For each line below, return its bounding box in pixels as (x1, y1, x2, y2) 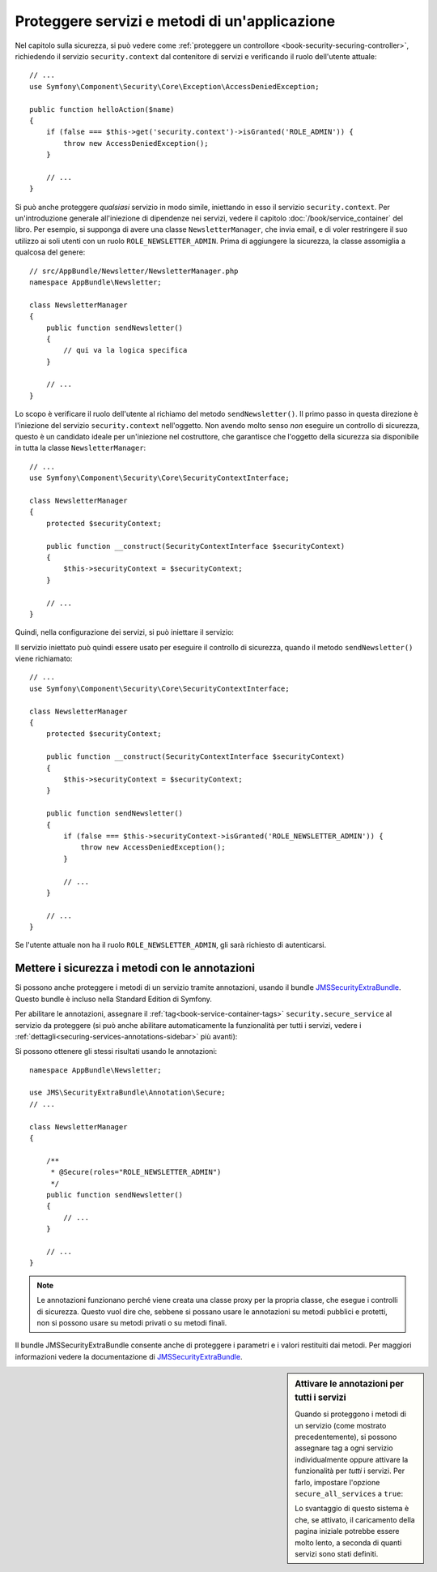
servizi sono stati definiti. (295, 1548, 379, 1558)
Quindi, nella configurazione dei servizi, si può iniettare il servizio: (15, 628, 235, 637)
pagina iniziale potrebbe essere (295, 1527, 400, 1536)
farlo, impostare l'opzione (295, 1477, 380, 1487)
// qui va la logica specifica (63, 345, 188, 355)
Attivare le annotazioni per (295, 1378, 405, 1390)
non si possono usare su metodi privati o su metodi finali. (36, 1317, 227, 1327)
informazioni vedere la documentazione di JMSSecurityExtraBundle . (15, 1351, 243, 1361)
